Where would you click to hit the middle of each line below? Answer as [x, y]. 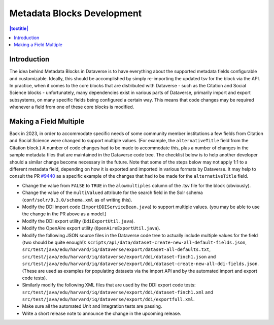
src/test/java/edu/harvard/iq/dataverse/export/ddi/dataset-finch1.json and [119, 256]
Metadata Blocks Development [76, 13]
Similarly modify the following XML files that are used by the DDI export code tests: [109, 285]
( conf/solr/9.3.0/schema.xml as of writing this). [77, 200]
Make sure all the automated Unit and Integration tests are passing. [92, 306]
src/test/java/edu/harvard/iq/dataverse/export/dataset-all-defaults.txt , [116, 249]
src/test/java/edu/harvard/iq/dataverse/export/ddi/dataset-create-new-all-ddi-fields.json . [140, 264]
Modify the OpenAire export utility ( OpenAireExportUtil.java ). [91, 228]
